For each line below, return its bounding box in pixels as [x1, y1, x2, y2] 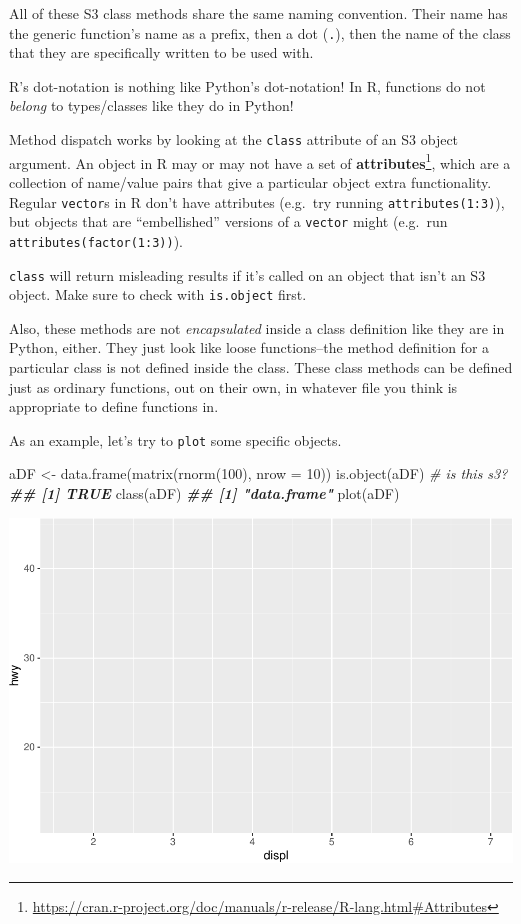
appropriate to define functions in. [9, 396, 219, 417]
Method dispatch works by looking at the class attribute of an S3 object [9, 129, 459, 150]
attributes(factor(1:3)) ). [9, 230, 183, 251]
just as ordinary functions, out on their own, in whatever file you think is [9, 376, 458, 397]
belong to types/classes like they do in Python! [9, 95, 294, 116]
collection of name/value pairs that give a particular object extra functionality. [9, 171, 492, 192]
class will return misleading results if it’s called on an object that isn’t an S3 [9, 264, 486, 285]
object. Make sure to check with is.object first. [9, 284, 307, 305]
